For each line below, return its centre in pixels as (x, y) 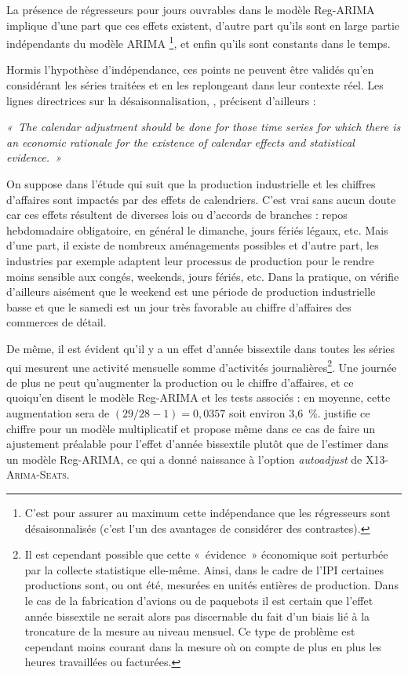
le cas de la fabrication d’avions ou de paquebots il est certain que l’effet (199, 600)
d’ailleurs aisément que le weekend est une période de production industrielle (191, 291)
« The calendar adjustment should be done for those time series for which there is (204, 127)
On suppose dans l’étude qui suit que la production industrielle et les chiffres (191, 184)
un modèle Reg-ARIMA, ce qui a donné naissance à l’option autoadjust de (184, 459)
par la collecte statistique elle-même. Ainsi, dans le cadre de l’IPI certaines (204, 569)
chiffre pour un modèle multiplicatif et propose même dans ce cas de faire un (191, 428)
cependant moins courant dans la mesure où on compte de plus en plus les (203, 646)
